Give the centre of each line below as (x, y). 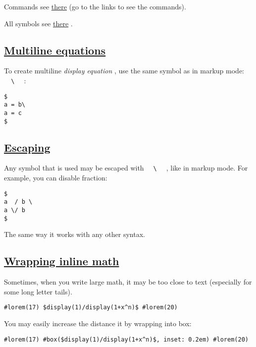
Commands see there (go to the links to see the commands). (95, 6)
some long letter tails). (38, 291)
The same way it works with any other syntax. (75, 234)
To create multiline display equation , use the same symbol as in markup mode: (124, 71)
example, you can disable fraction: (56, 178)
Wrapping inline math (62, 261)
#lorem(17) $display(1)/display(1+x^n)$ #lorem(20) (91, 308)
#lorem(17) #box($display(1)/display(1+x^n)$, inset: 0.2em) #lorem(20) (126, 339)
